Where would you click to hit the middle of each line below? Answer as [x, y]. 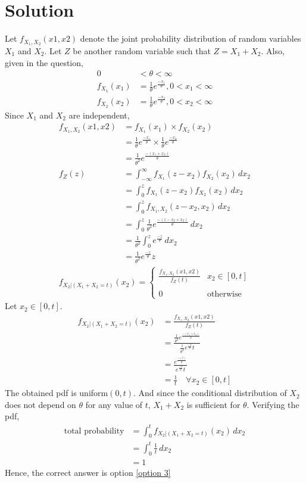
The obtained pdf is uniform [57, 393]
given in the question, [44, 62]
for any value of [114, 404]
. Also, [273, 50]
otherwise [224, 295]
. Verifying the [273, 404]
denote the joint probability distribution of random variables [191, 38]
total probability [94, 431]
